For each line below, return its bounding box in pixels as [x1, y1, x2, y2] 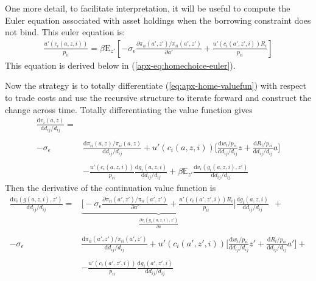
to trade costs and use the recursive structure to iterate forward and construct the [5, 91, 312, 103]
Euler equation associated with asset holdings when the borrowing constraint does [5, 13, 311, 26]
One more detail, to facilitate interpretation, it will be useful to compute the [5, 2, 290, 14]
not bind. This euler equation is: [5, 26, 125, 38]
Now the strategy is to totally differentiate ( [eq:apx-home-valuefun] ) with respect [5, 79, 307, 92]
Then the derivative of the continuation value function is [5, 181, 216, 194]
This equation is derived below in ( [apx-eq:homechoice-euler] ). [5, 58, 236, 71]
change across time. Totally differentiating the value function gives [5, 103, 253, 116]
